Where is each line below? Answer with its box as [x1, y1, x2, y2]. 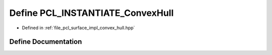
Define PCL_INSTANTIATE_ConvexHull [9, 7, 174, 18]
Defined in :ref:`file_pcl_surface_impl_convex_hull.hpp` [22, 25, 135, 31]
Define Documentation [9, 38, 82, 46]
